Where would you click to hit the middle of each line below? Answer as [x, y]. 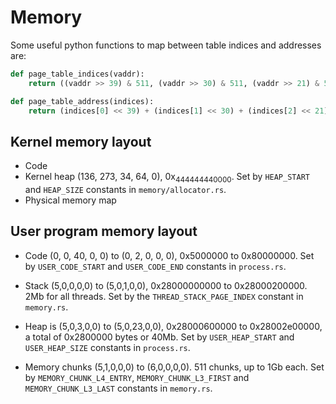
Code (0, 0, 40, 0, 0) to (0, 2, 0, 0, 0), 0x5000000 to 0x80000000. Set [169, 255]
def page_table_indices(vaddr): [77, 74]
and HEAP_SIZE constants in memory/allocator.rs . [125, 190]
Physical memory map [70, 200]
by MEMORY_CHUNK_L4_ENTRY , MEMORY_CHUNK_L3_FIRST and [137, 377]
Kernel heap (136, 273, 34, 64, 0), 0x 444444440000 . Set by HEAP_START [167, 178]
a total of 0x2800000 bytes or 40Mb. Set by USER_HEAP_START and [159, 337]
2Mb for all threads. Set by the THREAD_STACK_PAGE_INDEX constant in [164, 296]
